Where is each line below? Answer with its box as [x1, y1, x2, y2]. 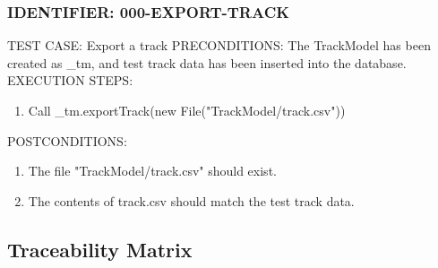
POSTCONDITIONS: [7, 131, 127, 150]
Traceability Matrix [7, 235, 193, 263]
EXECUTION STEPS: [7, 71, 133, 90]
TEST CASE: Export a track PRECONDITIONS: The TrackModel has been [7, 36, 431, 55]
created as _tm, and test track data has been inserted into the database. [7, 53, 407, 72]
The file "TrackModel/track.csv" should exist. [28, 161, 277, 180]
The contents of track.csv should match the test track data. [28, 191, 355, 210]
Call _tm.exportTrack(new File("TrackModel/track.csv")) [28, 101, 346, 119]
